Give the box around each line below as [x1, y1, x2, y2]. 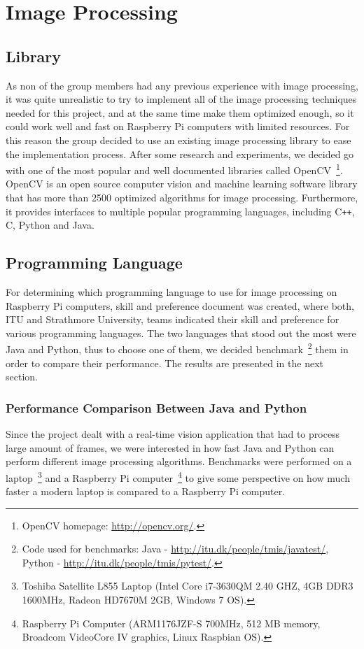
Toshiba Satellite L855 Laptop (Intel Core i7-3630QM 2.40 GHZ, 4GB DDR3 [22, 578, 353, 593]
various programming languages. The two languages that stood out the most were [6, 325, 356, 340]
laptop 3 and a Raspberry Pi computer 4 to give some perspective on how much [6, 468, 350, 485]
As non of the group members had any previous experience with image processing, [6, 78, 358, 92]
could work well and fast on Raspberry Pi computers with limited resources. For [6, 119, 350, 134]
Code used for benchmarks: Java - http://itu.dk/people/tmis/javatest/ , [22, 541, 329, 556]
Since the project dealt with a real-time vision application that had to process [6, 427, 340, 441]
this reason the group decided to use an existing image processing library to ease [6, 132, 351, 147]
